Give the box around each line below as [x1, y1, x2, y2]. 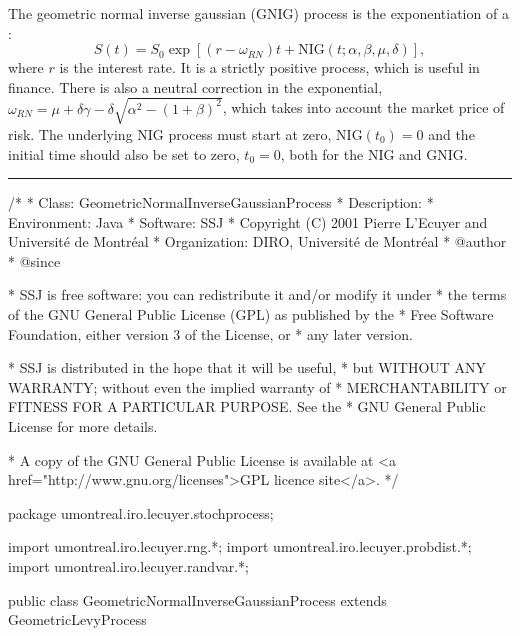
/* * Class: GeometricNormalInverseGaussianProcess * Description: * [8, 192, 434, 213]
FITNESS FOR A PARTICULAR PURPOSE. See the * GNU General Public [8, 396, 486, 417]
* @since [8, 250, 61, 271]
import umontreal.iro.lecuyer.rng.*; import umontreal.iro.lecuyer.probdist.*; [8, 536, 472, 557]
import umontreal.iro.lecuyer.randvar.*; [8, 556, 250, 577]
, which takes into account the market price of [222, 97, 505, 118]
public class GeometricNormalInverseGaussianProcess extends [8, 589, 387, 610]
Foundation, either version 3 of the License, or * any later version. [8, 323, 413, 344]
